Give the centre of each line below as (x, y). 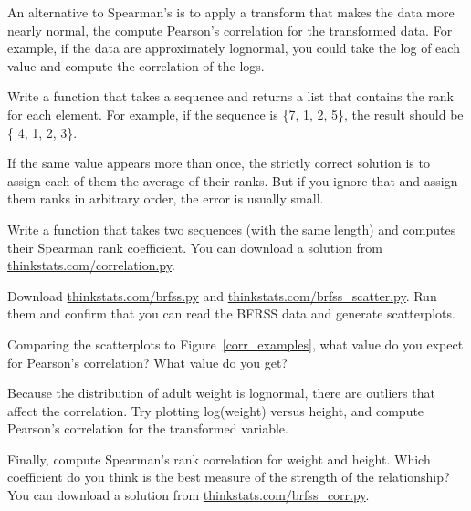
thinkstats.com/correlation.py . (91, 265)
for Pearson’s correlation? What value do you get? (147, 362)
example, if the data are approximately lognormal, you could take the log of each (234, 48)
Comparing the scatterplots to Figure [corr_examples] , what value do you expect (235, 344)
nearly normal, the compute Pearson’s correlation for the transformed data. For (230, 30)
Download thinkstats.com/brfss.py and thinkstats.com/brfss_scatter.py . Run (222, 295)
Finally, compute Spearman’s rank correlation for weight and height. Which (219, 459)
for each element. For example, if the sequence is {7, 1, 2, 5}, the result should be (235, 114)
